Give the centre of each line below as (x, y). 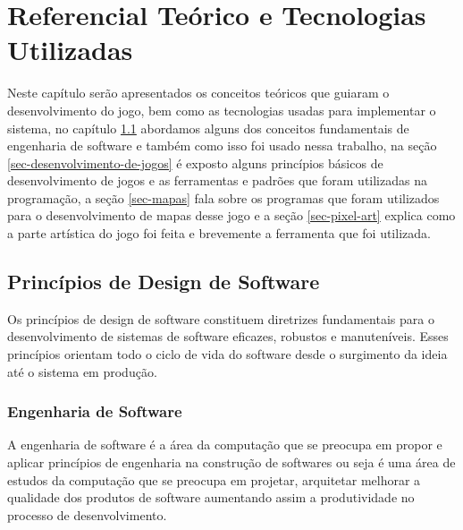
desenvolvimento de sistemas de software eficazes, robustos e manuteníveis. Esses (228, 336)
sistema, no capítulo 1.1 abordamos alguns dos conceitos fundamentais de (208, 128)
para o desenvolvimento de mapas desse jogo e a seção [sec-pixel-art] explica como (231, 215)
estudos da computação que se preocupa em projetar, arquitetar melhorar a (214, 479)
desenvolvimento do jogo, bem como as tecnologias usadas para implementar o (222, 110)
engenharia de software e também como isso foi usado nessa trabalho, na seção (222, 145)
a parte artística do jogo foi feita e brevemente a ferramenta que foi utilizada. (219, 233)
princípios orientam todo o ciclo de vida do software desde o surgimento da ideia (227, 354)
